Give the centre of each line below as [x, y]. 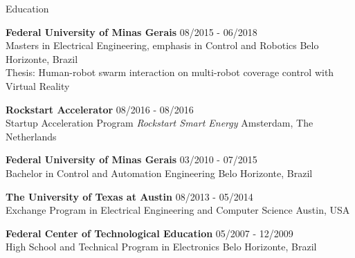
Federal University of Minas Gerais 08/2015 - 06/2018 [131, 31]
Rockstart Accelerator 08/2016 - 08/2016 [100, 109]
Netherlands [31, 136]
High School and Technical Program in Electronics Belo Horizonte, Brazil [161, 247]
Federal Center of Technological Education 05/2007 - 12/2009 [149, 233]
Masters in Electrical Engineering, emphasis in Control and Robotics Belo [162, 45]
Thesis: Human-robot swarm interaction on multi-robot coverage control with [170, 72]
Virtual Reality [38, 85]
